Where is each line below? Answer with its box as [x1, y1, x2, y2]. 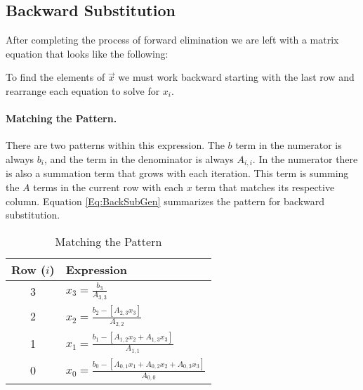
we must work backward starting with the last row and [118, 70, 355, 84]
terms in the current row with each [33, 180, 183, 195]
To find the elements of [6, 70, 105, 84]
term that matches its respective [195, 180, 335, 195]
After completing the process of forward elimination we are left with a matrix [6, 32, 339, 47]
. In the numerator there [252, 151, 358, 166]
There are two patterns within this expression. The [6, 138, 225, 152]
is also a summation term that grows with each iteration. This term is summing [6, 166, 349, 181]
